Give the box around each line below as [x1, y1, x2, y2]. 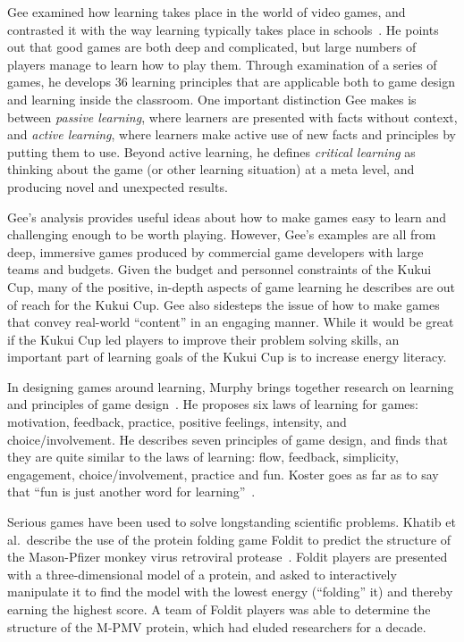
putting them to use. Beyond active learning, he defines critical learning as [7, 142, 416, 161]
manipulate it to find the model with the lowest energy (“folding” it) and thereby [7, 582, 453, 601]
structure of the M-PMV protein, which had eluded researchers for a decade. [7, 617, 426, 636]
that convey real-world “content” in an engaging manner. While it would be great [7, 313, 454, 331]
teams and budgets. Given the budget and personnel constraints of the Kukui [7, 260, 432, 279]
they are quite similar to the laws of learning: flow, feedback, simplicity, [7, 447, 399, 466]
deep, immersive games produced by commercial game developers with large [7, 242, 424, 261]
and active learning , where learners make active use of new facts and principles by [7, 125, 456, 144]
